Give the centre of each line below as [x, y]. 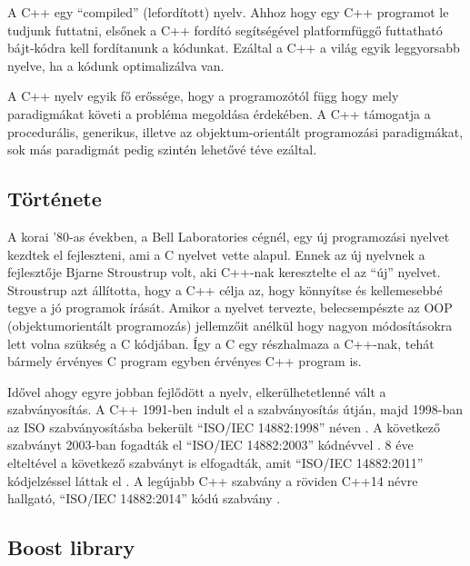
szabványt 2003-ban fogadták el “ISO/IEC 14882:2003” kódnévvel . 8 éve [210, 445]
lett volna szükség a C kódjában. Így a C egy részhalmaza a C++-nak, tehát [221, 343]
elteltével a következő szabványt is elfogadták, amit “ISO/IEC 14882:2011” [215, 463]
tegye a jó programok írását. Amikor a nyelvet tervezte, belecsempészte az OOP [230, 308]
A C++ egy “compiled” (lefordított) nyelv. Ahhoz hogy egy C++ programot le [228, 12]
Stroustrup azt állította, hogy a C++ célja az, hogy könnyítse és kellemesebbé [225, 289]
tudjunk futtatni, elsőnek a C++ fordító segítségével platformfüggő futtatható [225, 30]
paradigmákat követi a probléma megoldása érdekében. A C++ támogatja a [219, 113]
